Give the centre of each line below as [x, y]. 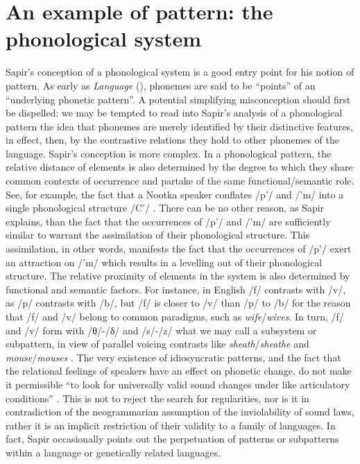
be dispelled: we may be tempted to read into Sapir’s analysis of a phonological [174, 113]
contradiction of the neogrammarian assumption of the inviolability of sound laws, [180, 412]
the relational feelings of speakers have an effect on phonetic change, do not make [179, 371]
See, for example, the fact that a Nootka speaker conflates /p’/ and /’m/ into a [175, 194]
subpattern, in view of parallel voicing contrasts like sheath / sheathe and [157, 344]
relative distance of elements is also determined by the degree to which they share [179, 167]
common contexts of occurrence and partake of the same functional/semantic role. [180, 181]
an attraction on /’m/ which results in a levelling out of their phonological [164, 262]
